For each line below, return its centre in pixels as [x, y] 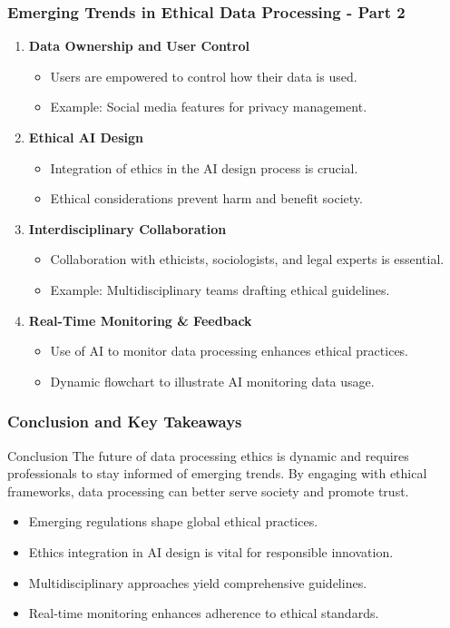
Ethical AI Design [86, 137]
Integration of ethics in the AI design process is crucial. [204, 167]
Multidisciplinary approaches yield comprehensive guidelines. [198, 582]
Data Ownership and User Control [139, 46]
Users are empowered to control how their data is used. [204, 76]
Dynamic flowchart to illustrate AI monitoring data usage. [212, 381]
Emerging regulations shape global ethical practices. [173, 521]
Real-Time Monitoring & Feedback [140, 320]
